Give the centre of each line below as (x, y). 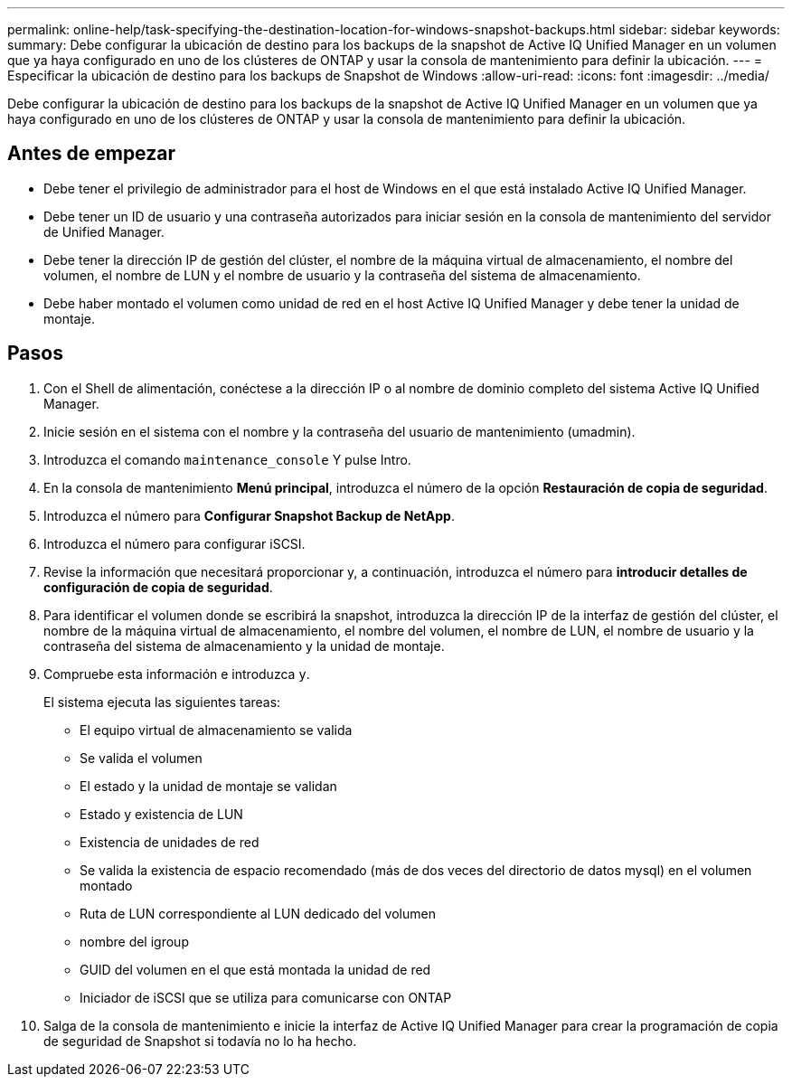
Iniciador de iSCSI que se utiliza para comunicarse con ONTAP (266, 997)
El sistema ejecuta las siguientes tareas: (162, 702)
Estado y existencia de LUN (161, 814)
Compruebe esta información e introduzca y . (177, 674)
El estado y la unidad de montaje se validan (208, 786)
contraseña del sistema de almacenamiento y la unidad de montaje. (244, 646)
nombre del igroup (134, 941)
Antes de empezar (91, 154)
